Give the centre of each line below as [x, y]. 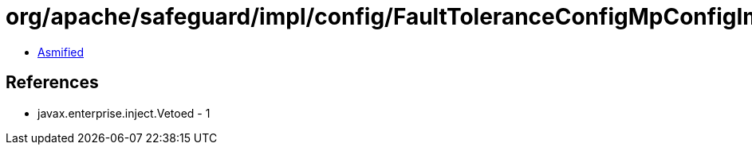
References [52, 83]
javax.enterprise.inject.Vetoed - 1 [124, 113]
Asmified [61, 52]
